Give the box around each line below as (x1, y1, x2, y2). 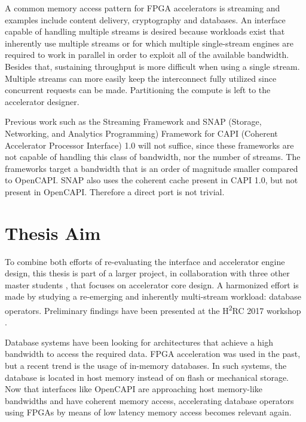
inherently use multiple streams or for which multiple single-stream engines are (5, 36, 293, 49)
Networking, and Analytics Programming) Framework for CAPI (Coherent (5, 127, 278, 139)
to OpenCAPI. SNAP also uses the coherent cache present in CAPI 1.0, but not (5, 174, 298, 186)
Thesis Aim (5, 220, 101, 245)
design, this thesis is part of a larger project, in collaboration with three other (5, 267, 290, 279)
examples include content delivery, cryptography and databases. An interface (5, 13, 286, 26)
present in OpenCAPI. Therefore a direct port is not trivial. (5, 185, 225, 198)
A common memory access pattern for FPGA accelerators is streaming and (5, 2, 280, 14)
